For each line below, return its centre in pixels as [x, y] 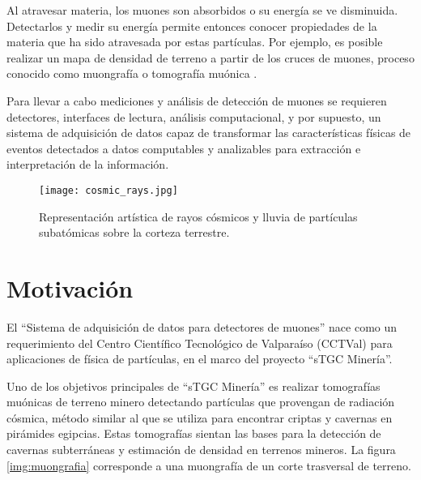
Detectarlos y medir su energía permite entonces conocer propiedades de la [192, 26]
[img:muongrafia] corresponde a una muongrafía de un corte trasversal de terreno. [209, 465]
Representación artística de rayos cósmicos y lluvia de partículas [198, 216]
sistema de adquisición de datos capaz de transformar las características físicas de [209, 133]
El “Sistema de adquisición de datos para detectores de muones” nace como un [202, 326]
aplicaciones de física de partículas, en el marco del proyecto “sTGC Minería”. [200, 359]
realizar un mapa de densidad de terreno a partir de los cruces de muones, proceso [210, 57]
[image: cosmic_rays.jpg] [108, 190]
